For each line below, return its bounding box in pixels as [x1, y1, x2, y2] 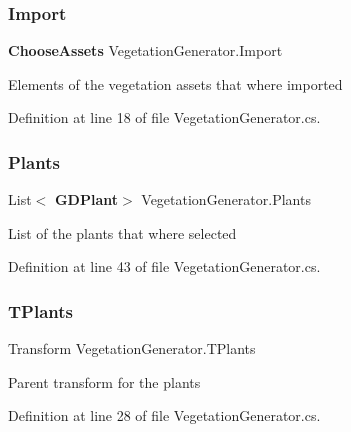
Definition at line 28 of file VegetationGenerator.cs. [8, 405, 321, 426]
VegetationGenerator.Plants [141, 189, 311, 210]
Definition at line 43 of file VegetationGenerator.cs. [8, 256, 321, 277]
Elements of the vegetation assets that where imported [8, 73, 343, 94]
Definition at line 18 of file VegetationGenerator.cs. [8, 107, 321, 128]
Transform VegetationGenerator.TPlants [8, 338, 256, 359]
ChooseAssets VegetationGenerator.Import [8, 40, 283, 61]
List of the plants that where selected [8, 222, 237, 243]
